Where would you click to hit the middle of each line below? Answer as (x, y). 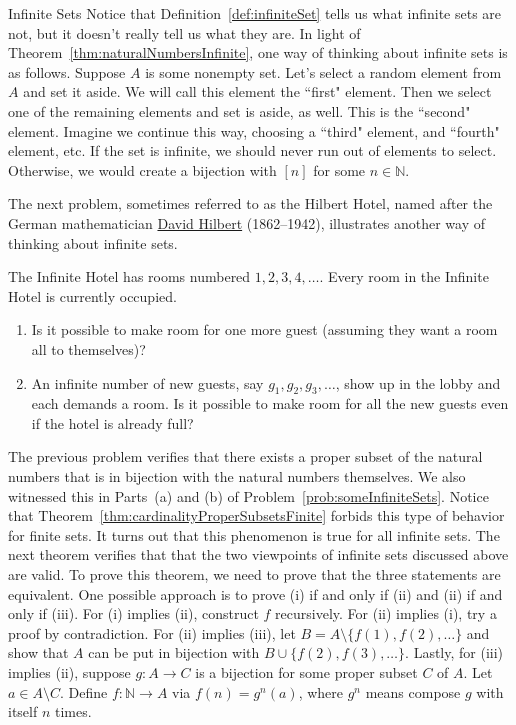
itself (23, 711)
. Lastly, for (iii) (454, 652)
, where (321, 691)
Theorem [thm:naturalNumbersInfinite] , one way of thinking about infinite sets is (258, 52)
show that (38, 652)
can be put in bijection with (174, 652)
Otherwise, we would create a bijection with (142, 169)
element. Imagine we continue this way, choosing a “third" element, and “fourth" (254, 130)
